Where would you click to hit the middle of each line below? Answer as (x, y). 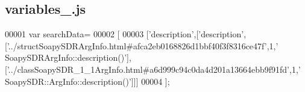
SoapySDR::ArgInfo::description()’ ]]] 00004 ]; (87, 81)
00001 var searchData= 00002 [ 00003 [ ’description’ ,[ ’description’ (124, 34)
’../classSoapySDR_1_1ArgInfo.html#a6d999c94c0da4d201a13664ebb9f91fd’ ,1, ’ (154, 69)
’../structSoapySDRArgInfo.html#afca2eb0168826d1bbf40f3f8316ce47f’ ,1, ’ (143, 45)
